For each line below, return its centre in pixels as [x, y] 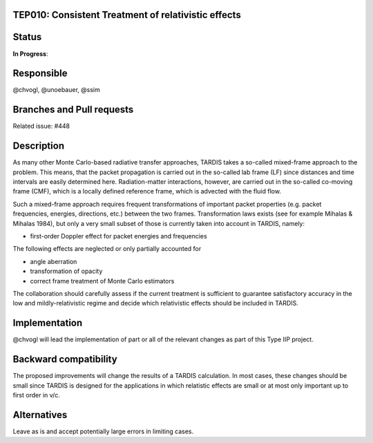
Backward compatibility [65, 359]
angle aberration [54, 261]
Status [27, 37]
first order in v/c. [36, 395]
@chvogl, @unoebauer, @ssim [56, 90]
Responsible [40, 74]
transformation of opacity [66, 271]
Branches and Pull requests [73, 110]
